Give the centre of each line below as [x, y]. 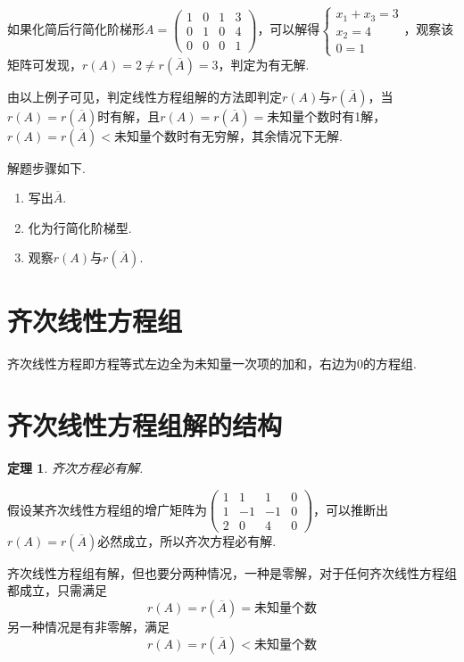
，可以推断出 [351, 509]
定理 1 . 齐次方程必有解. [75, 468]
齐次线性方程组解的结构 [145, 425]
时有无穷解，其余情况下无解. [259, 135]
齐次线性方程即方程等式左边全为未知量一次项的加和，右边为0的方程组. [212, 364]
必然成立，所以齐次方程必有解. [187, 540]
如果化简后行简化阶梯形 [76, 29]
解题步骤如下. [46, 167]
